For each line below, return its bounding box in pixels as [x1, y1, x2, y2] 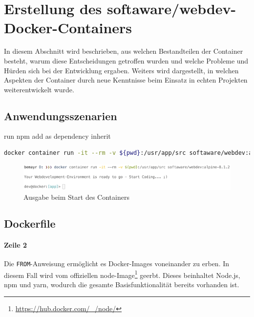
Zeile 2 [4, 239, 27, 250]
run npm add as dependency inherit [4, 131, 111, 141]
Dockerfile [4, 215, 56, 231]
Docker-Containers [4, 18, 132, 38]
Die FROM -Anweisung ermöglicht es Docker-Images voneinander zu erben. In [4, 258, 230, 269]
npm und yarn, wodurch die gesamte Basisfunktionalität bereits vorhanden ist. [4, 279, 239, 289]
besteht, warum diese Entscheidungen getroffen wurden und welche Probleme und [4, 55, 249, 65]
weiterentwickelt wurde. [4, 84, 74, 94]
